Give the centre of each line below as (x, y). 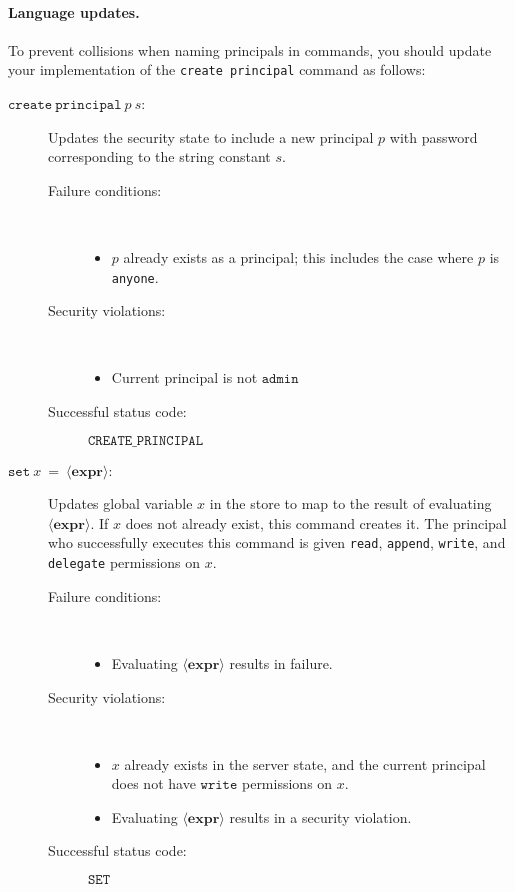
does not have (153, 783)
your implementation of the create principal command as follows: (217, 69)
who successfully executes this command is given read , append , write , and (277, 542)
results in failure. (281, 662)
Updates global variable (120, 503)
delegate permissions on (124, 562)
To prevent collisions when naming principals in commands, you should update (250, 49)
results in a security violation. (320, 816)
